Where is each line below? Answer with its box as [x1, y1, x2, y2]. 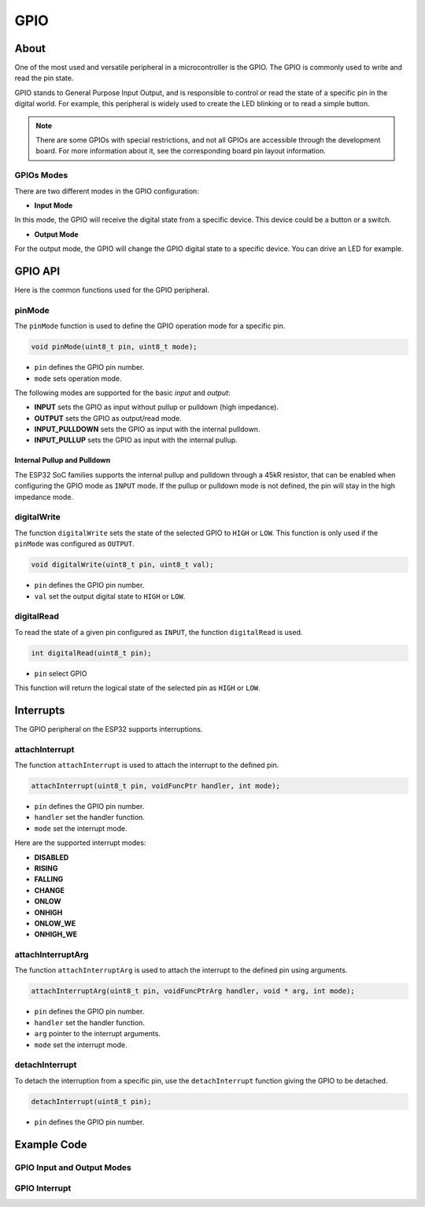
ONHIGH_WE [34, 929, 78, 939]
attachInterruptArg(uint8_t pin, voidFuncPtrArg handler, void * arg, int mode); [31, 987, 356, 995]
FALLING [34, 874, 64, 884]
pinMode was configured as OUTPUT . [14, 539, 135, 548]
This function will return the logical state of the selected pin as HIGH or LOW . [14, 683, 261, 692]
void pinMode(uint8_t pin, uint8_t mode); [31, 342, 198, 352]
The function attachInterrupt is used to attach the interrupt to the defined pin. [14, 760, 279, 770]
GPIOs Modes [14, 170, 68, 181]
